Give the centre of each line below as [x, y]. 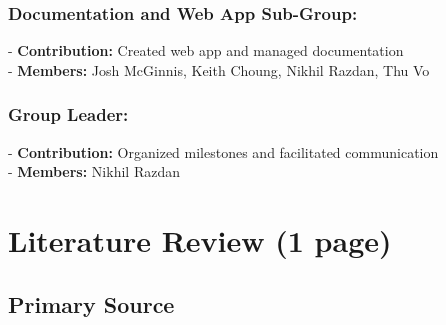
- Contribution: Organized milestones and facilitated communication [223, 151]
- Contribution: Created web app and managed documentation [206, 50]
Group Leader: [68, 114]
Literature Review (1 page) [200, 240]
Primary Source [91, 303]
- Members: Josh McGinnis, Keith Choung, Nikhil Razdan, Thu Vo [219, 69]
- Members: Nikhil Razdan [94, 171]
